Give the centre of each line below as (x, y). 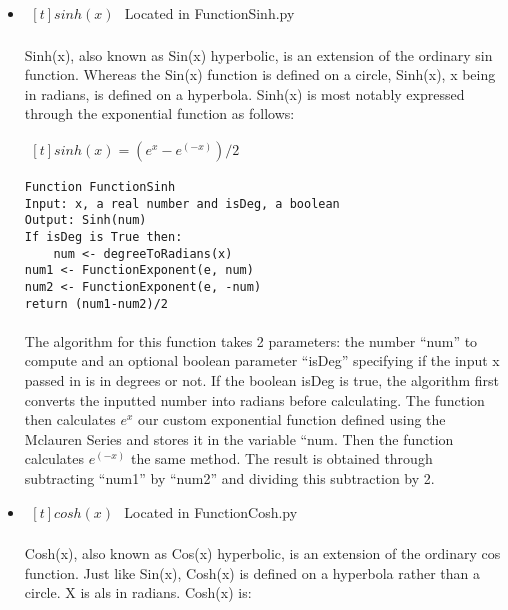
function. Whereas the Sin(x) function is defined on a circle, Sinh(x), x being (260, 74)
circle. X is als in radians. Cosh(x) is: (138, 592)
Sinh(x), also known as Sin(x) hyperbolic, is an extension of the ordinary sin (258, 54)
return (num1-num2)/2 (96, 303)
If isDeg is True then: (103, 236)
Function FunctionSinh (100, 187)
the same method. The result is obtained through (281, 458)
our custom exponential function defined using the (292, 419)
